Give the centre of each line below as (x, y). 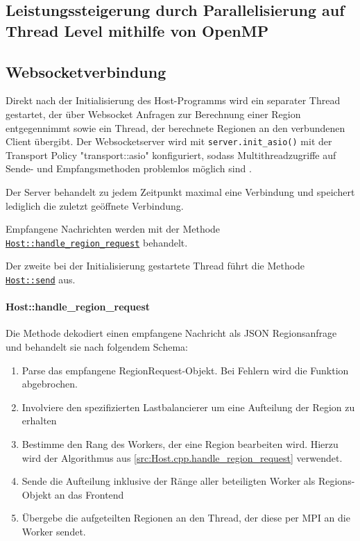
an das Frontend (89, 494)
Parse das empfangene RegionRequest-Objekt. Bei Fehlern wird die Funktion (185, 370)
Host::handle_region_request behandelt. (97, 242)
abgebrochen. (50, 384)
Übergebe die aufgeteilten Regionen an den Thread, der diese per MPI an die (186, 518)
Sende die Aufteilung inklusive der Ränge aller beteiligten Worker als (169, 481)
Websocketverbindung (86, 71)
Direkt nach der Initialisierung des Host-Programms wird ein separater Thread (173, 100)
